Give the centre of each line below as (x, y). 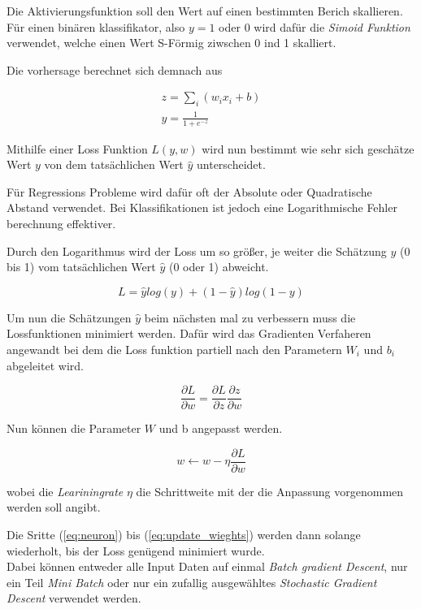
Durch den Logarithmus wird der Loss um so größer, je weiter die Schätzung (197, 251)
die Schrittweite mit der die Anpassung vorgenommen (270, 491)
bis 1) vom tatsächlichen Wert (81, 267)
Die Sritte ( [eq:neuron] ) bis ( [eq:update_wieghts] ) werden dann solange (184, 535)
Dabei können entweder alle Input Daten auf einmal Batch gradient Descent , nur (207, 566)
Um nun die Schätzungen (69, 317)
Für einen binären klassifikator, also (96, 26)
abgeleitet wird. (45, 365)
